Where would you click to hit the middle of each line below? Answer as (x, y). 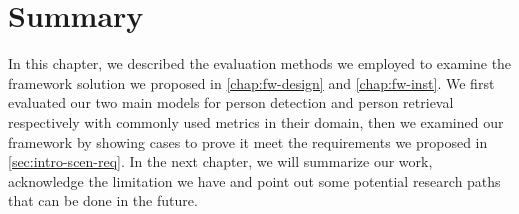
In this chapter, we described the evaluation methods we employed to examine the (260, 63)
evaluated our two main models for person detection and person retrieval (231, 102)
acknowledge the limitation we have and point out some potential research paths (254, 180)
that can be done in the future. (103, 200)
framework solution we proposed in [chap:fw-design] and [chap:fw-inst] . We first (251, 82)
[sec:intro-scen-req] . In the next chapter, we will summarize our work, (220, 161)
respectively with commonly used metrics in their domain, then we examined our (256, 121)
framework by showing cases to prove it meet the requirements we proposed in (248, 141)
